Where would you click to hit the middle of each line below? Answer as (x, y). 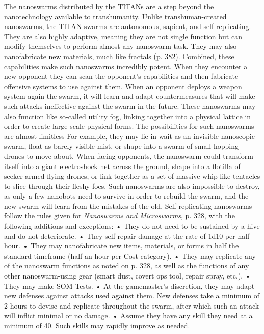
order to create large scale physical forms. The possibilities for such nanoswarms (129, 126)
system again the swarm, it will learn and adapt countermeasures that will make (130, 96)
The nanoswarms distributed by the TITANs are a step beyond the (109, 6)
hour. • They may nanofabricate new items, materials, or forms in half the (122, 246)
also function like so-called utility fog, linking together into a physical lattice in (128, 116)
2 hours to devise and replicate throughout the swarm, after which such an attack (132, 305)
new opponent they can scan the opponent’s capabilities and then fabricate (121, 76)
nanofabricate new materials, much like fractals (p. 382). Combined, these (119, 56)
